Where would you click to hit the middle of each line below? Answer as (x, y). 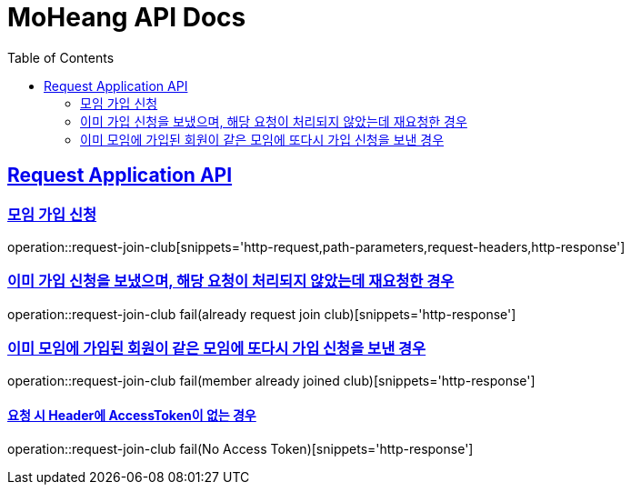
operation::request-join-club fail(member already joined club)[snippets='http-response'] (271, 381)
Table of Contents (61, 57)
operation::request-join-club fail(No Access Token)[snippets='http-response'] (240, 448)
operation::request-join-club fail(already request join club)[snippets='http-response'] (262, 314)
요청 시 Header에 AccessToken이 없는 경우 (132, 416)
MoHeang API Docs (127, 17)
